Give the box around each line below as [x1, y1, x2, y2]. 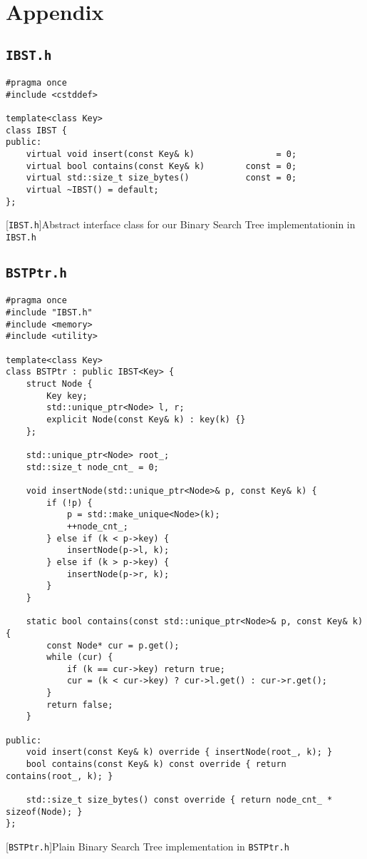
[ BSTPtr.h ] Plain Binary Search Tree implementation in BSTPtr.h [6, 839, 289, 853]
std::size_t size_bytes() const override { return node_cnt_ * [26, 795, 333, 805]
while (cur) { [46, 652, 113, 663]
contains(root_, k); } [6, 771, 113, 781]
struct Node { [26, 379, 93, 390]
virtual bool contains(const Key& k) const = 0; [26, 161, 297, 171]
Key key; [46, 390, 88, 401]
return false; [46, 699, 113, 710]
